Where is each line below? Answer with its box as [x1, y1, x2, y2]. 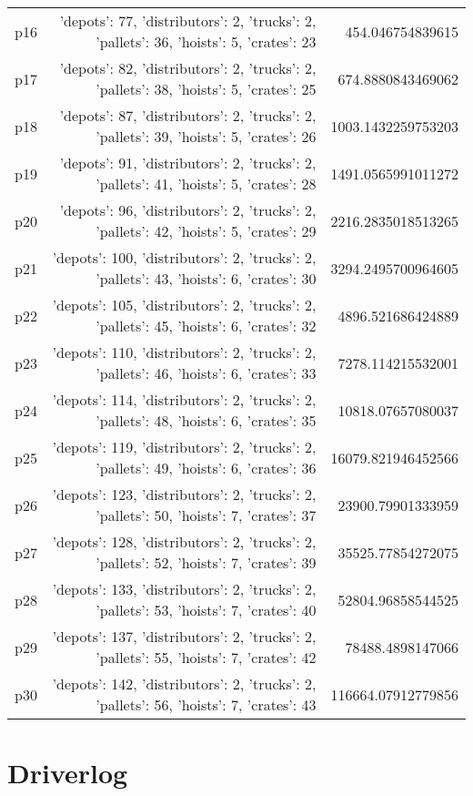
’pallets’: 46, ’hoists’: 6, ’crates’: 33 [96, 362, 317, 383]
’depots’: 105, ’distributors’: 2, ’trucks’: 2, [52, 294, 317, 315]
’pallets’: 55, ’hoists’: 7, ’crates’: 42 [96, 647, 317, 668]
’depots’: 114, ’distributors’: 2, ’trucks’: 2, [52, 389, 317, 410]
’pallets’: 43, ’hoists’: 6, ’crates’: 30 [96, 268, 317, 289]
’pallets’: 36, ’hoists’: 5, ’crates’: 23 [96, 31, 317, 52]
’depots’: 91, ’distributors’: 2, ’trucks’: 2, [59, 152, 317, 173]
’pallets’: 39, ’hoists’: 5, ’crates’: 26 [96, 126, 317, 147]
